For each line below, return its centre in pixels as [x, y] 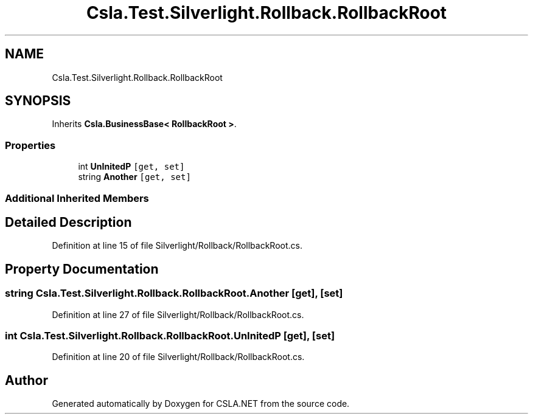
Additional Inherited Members [77, 198]
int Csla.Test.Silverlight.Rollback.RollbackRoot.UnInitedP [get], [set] [170, 336]
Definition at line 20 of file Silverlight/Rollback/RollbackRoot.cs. [178, 357]
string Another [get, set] [134, 177]
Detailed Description [68, 222]
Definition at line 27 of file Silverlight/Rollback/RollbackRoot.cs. [178, 314]
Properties [30, 145]
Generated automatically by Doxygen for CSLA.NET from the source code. [201, 404]
